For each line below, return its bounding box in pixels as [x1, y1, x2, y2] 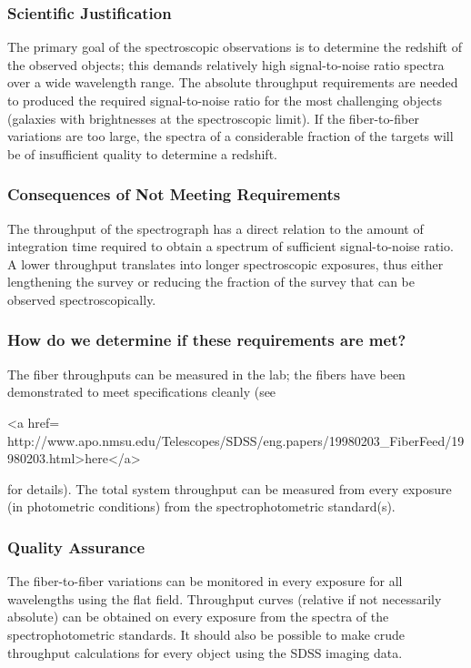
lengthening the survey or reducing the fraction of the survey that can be [7, 272, 415, 291]
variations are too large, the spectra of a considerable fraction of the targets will [7, 127, 454, 146]
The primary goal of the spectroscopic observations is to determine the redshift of [7, 37, 463, 56]
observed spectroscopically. [7, 289, 156, 309]
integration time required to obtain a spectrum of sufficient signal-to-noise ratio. [7, 237, 454, 256]
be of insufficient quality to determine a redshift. [7, 144, 277, 163]
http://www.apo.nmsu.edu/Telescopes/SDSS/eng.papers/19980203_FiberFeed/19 [7, 430, 465, 450]
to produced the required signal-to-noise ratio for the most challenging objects [7, 91, 443, 109]
